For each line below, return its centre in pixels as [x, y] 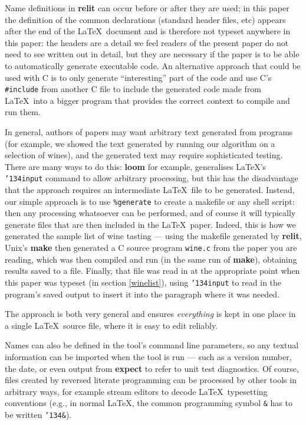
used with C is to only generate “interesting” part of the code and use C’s [138, 77]
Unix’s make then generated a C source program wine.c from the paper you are [151, 248]
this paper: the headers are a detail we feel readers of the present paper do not [147, 42]
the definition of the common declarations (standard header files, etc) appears [145, 19]
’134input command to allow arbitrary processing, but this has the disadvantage [152, 178]
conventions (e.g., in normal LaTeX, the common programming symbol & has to [149, 403]
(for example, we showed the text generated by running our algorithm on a [140, 143]
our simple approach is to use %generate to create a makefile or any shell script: [150, 201]
